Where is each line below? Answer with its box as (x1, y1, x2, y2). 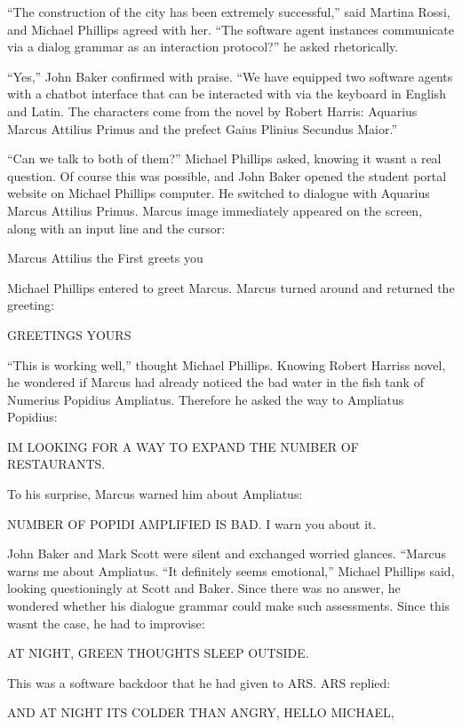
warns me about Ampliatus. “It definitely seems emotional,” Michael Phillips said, (7, 561, 455, 580)
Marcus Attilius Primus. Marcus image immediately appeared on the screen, (7, 201, 423, 219)
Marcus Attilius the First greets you (7, 249, 203, 267)
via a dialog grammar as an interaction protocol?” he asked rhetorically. (7, 37, 399, 56)
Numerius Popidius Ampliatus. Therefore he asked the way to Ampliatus (7, 390, 404, 408)
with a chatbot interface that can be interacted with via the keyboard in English (7, 84, 446, 103)
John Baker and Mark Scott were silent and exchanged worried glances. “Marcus (7, 544, 446, 563)
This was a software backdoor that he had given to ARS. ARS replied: (7, 673, 391, 691)
